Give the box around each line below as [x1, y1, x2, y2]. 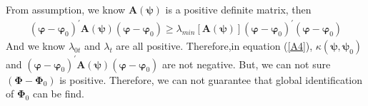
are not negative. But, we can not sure [161, 56, 331, 71]
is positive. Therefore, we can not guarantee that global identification [59, 72, 363, 87]
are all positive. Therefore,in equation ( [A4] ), [116, 38, 313, 53]
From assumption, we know [6, 2, 126, 16]
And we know [6, 38, 66, 53]
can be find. [32, 86, 84, 101]
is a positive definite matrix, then [165, 2, 312, 16]
